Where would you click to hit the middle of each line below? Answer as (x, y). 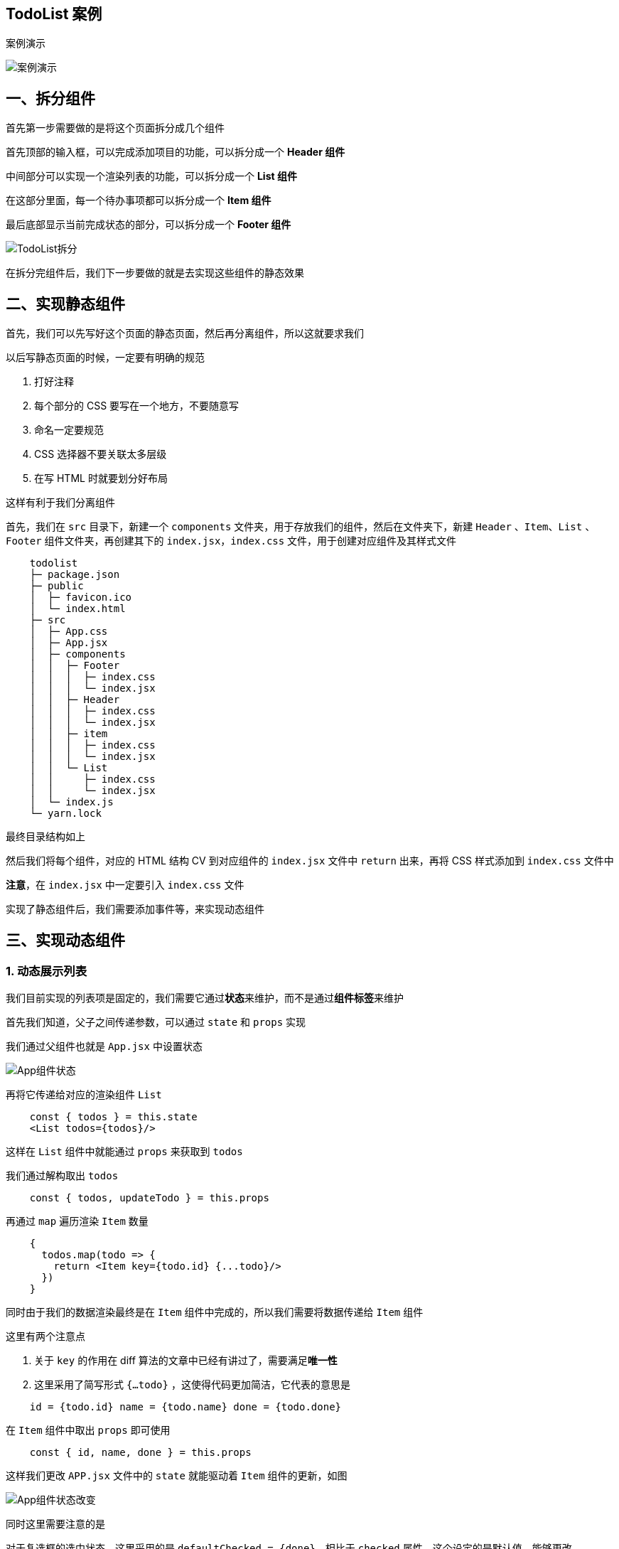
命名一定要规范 (69, 430)
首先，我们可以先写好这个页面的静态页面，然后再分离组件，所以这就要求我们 (185, 333)
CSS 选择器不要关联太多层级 (101, 454)
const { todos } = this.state (113, 1117)
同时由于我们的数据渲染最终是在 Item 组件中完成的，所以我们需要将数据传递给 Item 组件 (215, 1312)
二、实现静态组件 (65, 304)
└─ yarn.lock (65, 814)
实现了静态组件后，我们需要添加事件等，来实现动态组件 (135, 909)
